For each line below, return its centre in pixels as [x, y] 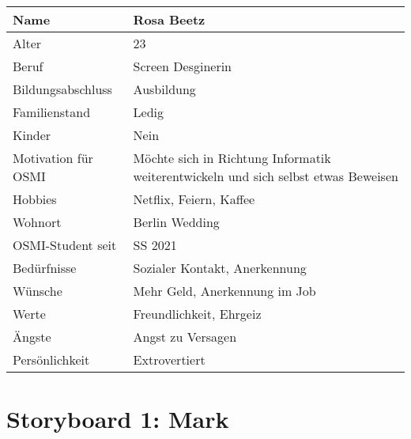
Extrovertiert [169, 360]
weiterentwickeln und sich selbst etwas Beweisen [266, 176]
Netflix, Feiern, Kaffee [194, 199]
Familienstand [52, 112]
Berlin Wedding [176, 222]
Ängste [32, 337]
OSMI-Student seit [65, 245]
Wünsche [38, 291]
